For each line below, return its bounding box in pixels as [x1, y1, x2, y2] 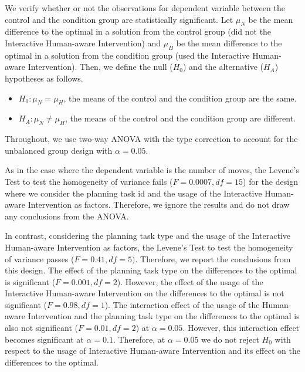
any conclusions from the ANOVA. [5, 209, 129, 222]
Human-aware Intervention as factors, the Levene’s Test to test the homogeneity [5, 241, 293, 253]
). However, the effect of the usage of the [117, 275, 263, 288]
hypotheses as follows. [5, 72, 83, 84]
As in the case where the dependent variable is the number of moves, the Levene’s [5, 164, 299, 176]
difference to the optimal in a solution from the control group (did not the [5, 25, 272, 38]
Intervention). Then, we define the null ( [28, 60, 173, 73]
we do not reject [201, 333, 259, 345]
